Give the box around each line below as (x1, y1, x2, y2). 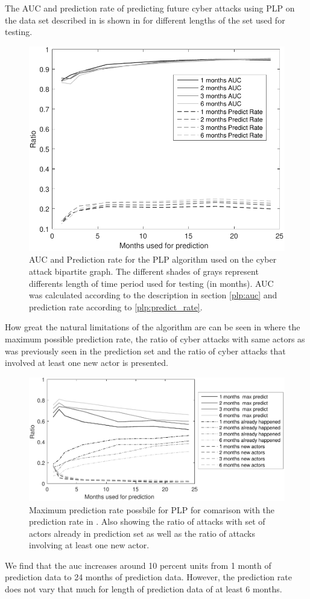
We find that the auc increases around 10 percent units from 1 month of (5, 559, 271, 571)
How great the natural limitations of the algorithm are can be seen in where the (5, 321, 300, 333)
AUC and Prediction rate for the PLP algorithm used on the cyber (29, 253, 277, 266)
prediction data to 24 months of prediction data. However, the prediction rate (5, 571, 292, 583)
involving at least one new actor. (29, 539, 150, 551)
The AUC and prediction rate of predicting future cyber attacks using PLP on (5, 2, 295, 14)
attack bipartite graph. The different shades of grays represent (29, 264, 259, 277)
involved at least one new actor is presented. (5, 356, 168, 369)
